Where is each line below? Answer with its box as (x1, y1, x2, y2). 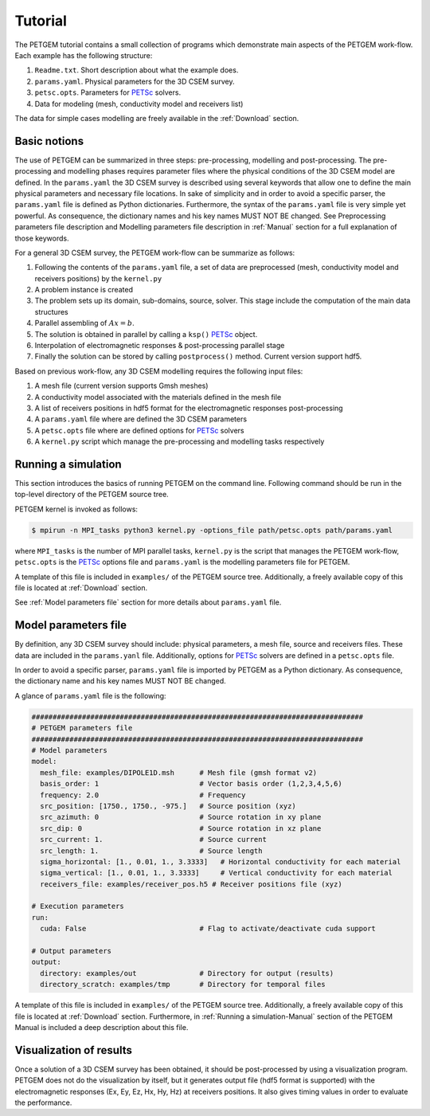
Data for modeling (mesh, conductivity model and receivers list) (34, 99, 244, 108)
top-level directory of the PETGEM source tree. (14, 490, 169, 499)
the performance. (14, 1098, 72, 1107)
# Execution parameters (31, 902, 125, 911)
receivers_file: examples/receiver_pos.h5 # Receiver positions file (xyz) (40, 879, 342, 888)
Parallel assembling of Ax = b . (34, 319, 135, 328)
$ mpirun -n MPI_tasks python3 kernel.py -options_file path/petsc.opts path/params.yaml (31, 526, 393, 535)
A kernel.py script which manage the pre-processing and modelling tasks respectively (34, 437, 325, 446)
